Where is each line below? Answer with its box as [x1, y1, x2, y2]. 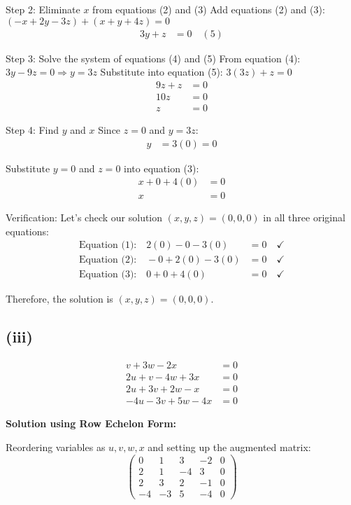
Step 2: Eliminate [6, 2, 80, 16]
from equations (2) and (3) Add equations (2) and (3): [92, 2, 325, 16]
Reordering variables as [6, 439, 106, 454]
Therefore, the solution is [6, 291, 113, 306]
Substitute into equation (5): [100, 64, 223, 79]
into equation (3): [124, 160, 199, 175]
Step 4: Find [6, 122, 59, 137]
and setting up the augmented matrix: [148, 439, 311, 454]
